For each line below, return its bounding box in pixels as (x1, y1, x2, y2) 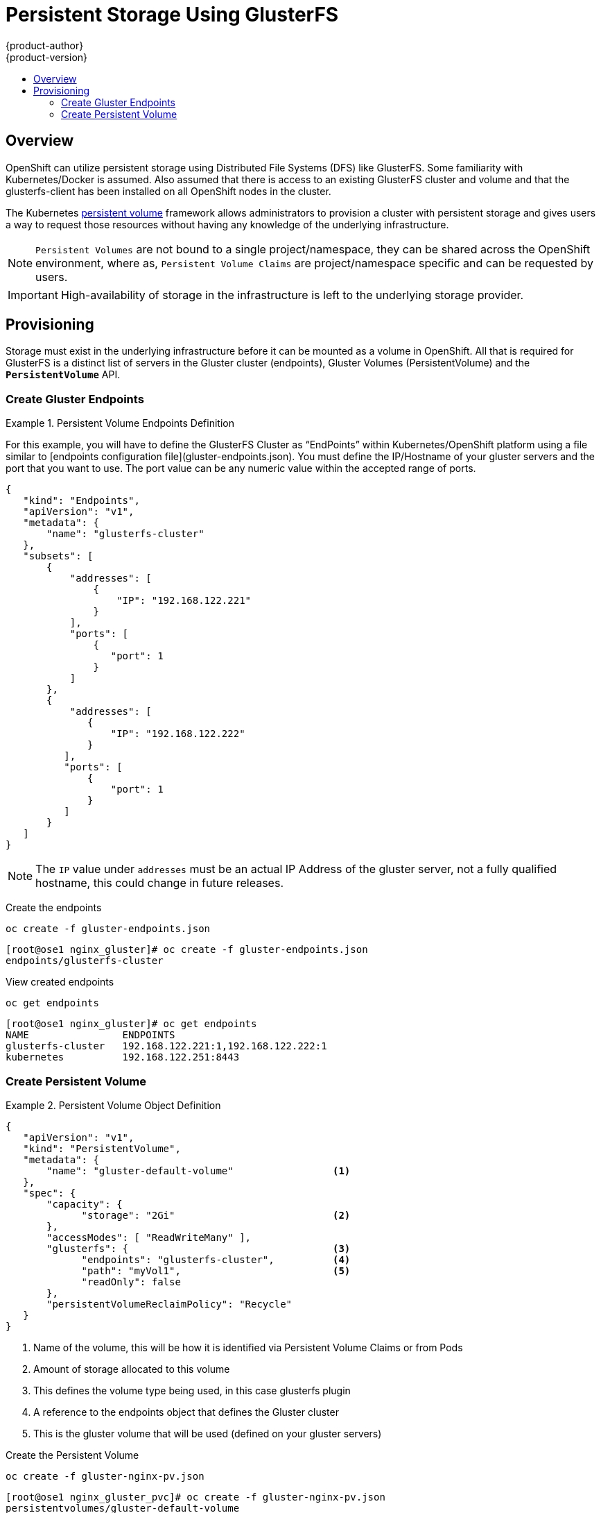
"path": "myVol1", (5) (81, 1265, 351, 1276)
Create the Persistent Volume (6, 1448, 139, 1461)
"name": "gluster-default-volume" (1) (46, 1165, 351, 1176)
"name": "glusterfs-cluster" (46, 528, 204, 540)
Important (8, 287, 58, 302)
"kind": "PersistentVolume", (23, 1142, 181, 1154)
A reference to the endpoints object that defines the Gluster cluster (33, 1405, 339, 1418)
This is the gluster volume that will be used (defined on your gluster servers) (33, 1427, 382, 1439)
